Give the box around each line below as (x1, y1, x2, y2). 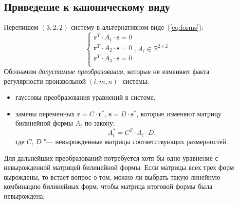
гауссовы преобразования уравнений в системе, (15, 92, 156, 102)
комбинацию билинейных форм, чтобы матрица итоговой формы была (4, 181, 213, 191)
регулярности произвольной (4, 75, 86, 86)
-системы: (120, 75, 149, 86)
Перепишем (4, 22, 38, 32)
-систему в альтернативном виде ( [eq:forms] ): (68, 22, 203, 32)
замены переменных (15, 108, 75, 118)
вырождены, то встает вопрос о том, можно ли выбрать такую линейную (4, 171, 220, 182)
